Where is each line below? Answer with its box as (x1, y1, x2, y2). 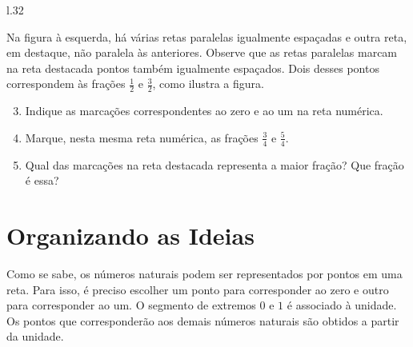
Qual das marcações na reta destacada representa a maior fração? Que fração (25, 156, 404, 173)
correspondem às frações (6, 75, 126, 92)
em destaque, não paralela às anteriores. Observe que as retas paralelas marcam (6, 44, 398, 61)
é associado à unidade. (287, 297, 397, 313)
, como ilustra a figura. (152, 75, 264, 92)
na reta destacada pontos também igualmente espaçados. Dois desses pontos (6, 59, 379, 76)
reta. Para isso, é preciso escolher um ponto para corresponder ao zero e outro (6, 281, 389, 297)
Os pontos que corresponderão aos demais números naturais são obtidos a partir (6, 312, 399, 329)
